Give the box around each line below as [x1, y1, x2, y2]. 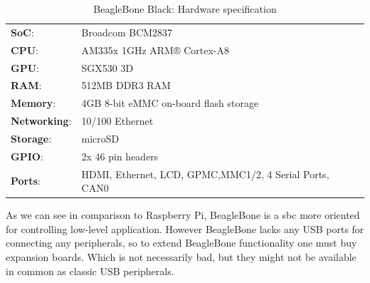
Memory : [11, 96, 56, 110]
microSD [81, 130, 120, 145]
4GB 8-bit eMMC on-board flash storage [81, 96, 259, 110]
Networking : [11, 113, 72, 128]
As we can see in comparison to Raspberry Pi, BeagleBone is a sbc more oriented [6, 207, 360, 222]
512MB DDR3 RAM [81, 78, 171, 93]
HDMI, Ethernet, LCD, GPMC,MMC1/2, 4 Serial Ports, [81, 166, 329, 181]
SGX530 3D [81, 60, 134, 75]
